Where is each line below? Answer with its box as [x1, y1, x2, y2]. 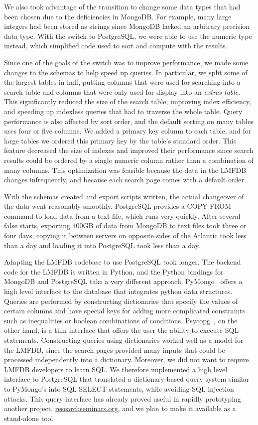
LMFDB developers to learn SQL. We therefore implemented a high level [4, 364, 228, 374]
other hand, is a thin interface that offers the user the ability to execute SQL [4, 325, 239, 335]
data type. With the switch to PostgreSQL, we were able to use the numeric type [4, 30, 252, 41]
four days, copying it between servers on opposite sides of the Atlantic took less [4, 230, 247, 241]
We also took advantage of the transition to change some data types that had [4, 1, 241, 11]
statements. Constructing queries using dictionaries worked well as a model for [4, 335, 244, 345]
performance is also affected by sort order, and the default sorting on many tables [4, 116, 254, 126]
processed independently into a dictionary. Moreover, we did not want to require [4, 354, 249, 365]
